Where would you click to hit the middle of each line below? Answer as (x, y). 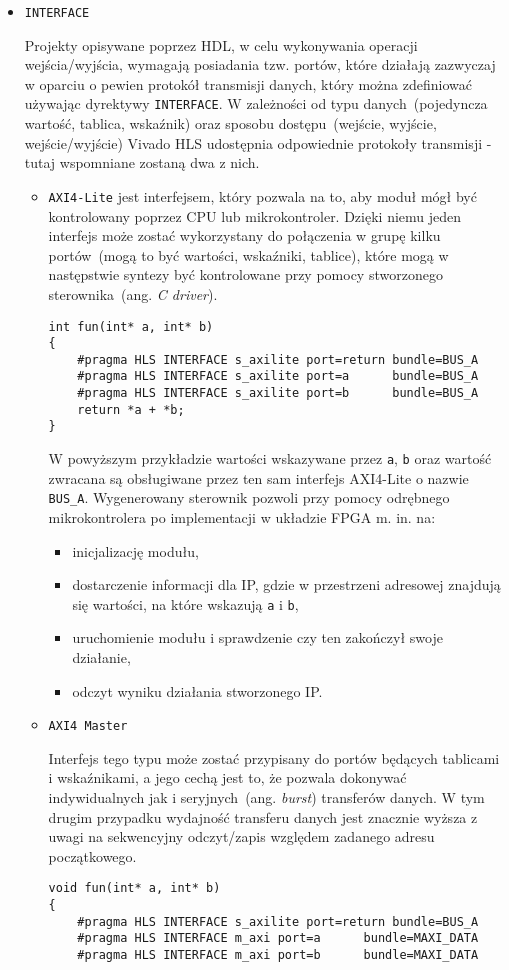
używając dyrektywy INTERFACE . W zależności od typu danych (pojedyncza (256, 103)
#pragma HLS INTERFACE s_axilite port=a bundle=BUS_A (278, 376)
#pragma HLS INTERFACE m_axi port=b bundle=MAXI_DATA (278, 955)
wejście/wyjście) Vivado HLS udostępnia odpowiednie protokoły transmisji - (258, 142)
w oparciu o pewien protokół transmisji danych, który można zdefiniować (248, 83)
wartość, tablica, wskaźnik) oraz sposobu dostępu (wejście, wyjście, (230, 123)
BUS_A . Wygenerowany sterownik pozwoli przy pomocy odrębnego (249, 497)
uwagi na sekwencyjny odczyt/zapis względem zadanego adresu (241, 836)
